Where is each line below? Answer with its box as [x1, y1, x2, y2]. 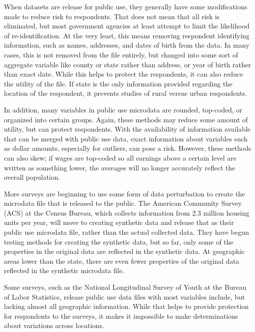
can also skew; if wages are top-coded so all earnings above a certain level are [4, 152, 236, 163]
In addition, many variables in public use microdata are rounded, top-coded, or [4, 104, 242, 114]
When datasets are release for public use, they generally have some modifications [4, 1, 248, 11]
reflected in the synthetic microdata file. [4, 265, 124, 276]
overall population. [4, 172, 60, 182]
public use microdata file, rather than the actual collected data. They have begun [4, 227, 249, 237]
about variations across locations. [4, 320, 104, 331]
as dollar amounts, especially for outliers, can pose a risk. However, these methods [4, 143, 252, 153]
